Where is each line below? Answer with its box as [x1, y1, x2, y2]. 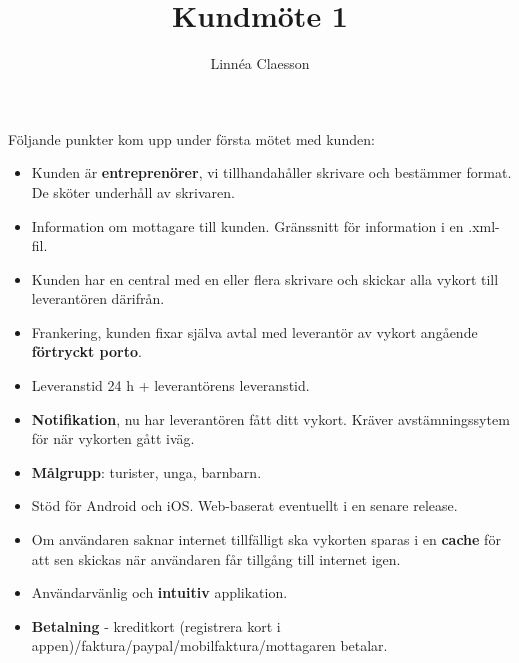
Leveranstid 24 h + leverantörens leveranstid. [31, 375, 310, 396]
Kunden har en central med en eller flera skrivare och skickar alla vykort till [31, 268, 499, 289]
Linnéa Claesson [210, 53, 310, 74]
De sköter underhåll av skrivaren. [31, 181, 235, 202]
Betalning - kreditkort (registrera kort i [31, 615, 281, 636]
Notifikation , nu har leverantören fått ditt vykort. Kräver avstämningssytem [31, 408, 510, 429]
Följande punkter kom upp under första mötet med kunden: [8, 128, 375, 149]
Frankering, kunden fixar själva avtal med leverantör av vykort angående [31, 321, 478, 342]
